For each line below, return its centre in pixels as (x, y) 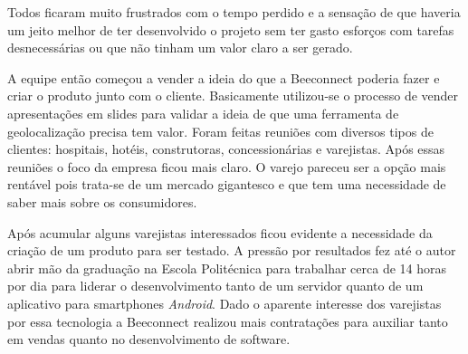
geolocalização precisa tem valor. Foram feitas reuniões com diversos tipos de (220, 131)
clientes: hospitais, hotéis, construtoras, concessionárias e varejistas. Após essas (226, 149)
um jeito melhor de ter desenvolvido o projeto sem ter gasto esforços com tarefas (231, 29)
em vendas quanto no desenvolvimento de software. (149, 339)
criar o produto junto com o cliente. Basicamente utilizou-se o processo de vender (233, 96)
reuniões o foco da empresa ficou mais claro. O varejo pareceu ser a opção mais (227, 166)
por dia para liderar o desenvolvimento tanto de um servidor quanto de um (215, 286)
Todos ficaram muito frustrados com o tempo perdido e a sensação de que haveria (234, 12)
